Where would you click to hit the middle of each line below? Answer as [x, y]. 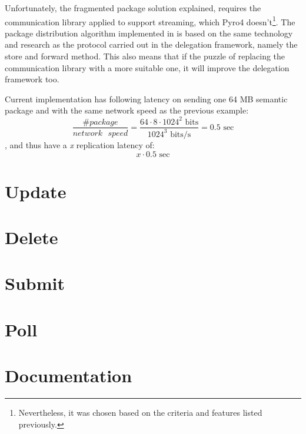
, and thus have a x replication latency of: [80, 144]
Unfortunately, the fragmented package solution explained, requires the [133, 8]
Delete [31, 237]
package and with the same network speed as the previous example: [127, 110]
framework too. [32, 79]
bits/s [181, 134]
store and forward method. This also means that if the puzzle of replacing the [145, 56]
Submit [35, 283]
